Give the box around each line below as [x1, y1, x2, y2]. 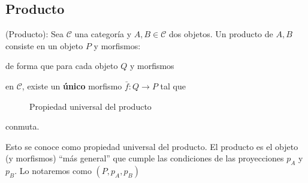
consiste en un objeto [5, 39, 83, 52]
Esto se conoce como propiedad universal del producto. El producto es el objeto [5, 140, 298, 152]
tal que [160, 79, 186, 92]
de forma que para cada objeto [5, 59, 118, 72]
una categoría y [74, 28, 132, 40]
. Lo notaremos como [14, 164, 92, 177]
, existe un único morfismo [22, 79, 122, 92]
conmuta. [5, 120, 40, 133]
